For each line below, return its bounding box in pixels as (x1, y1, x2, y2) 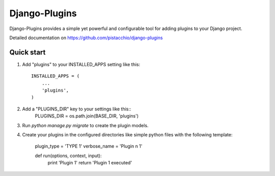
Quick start (9, 48, 46, 56)
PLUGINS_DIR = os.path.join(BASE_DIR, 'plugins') (35, 113, 139, 119)
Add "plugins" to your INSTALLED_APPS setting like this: (22, 61, 141, 67)
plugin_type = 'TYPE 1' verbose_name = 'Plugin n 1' (35, 143, 143, 150)
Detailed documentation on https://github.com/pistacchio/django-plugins (9, 35, 163, 41)
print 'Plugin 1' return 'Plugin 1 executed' (47, 160, 132, 166)
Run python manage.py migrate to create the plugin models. (22, 122, 149, 128)
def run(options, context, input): (35, 153, 102, 159)
